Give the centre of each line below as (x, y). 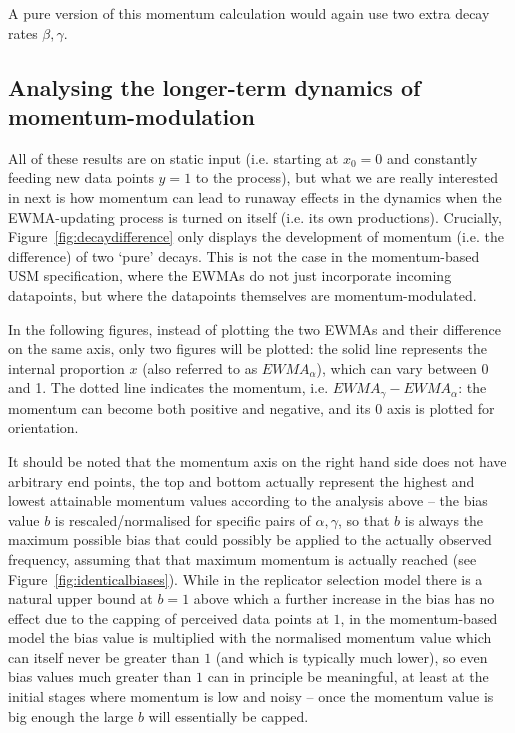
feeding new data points (81, 177)
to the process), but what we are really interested (346, 177)
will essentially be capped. (228, 715)
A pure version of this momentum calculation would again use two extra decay (249, 13)
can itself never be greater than (104, 656)
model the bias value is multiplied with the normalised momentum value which (250, 637)
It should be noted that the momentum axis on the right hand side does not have (257, 460)
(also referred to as (200, 367)
